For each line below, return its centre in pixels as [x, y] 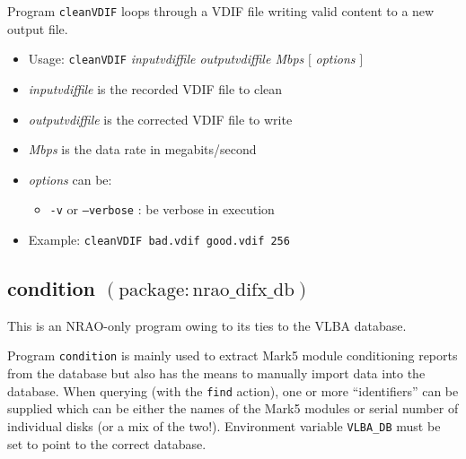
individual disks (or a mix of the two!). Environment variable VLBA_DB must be [224, 425]
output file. [38, 28]
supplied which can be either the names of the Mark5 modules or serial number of [233, 408]
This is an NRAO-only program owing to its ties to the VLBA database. [207, 325]
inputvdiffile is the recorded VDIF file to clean [155, 88]
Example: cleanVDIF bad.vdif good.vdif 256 [159, 239]
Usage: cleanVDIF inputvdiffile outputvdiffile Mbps [166, 59]
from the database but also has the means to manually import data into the [216, 373]
